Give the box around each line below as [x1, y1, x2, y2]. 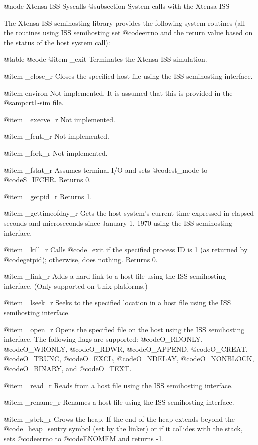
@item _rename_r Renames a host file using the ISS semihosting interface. [4, 397, 234, 407]
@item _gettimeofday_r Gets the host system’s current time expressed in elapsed [4, 208, 254, 218]
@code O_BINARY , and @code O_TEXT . [4, 363, 132, 374]
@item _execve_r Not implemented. [4, 114, 115, 124]
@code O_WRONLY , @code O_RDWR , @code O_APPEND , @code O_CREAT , [4, 343, 248, 354]
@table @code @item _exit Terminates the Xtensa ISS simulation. [4, 54, 207, 64]
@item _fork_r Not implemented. [4, 147, 108, 158]
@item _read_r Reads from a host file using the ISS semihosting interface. [4, 380, 233, 390]
